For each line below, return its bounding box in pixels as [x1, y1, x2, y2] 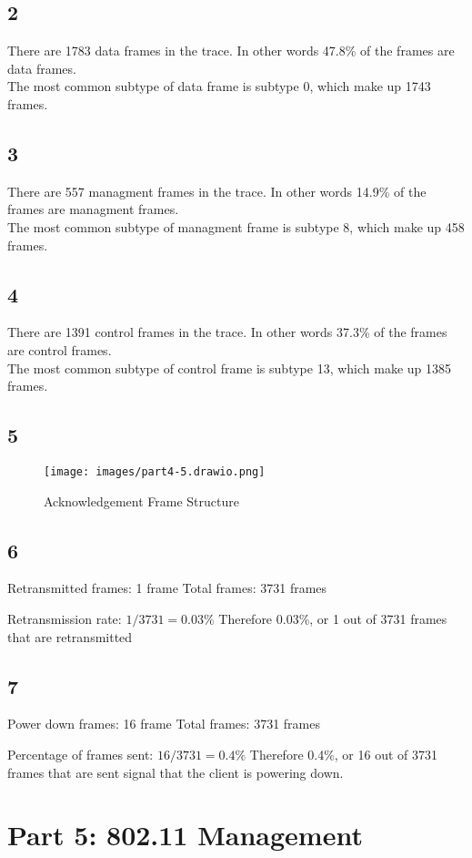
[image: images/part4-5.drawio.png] [44, 465, 266, 478]
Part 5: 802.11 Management [7, 816, 363, 853]
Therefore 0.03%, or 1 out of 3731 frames [218, 608, 447, 628]
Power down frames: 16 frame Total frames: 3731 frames [7, 714, 320, 733]
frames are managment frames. [7, 199, 179, 219]
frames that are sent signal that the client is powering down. [7, 762, 344, 781]
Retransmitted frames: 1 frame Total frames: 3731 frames [7, 578, 327, 598]
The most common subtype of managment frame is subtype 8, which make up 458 [7, 217, 465, 236]
